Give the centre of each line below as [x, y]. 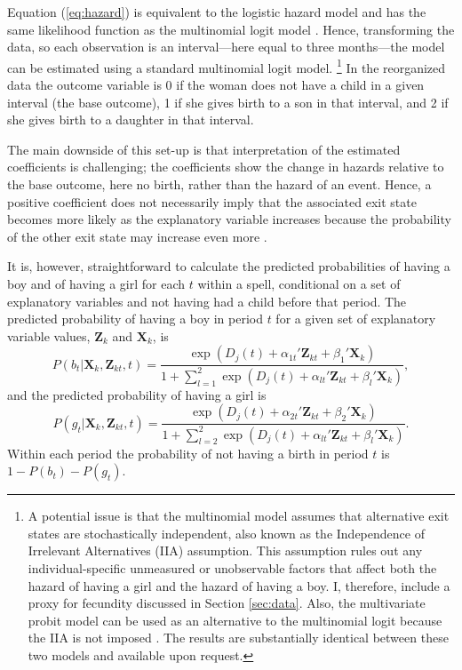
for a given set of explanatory [356, 319]
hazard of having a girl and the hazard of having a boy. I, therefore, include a [239, 585]
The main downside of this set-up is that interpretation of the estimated [204, 149]
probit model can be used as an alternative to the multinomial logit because [235, 620]
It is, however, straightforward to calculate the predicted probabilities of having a [229, 266]
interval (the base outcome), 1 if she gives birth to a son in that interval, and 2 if [228, 102]
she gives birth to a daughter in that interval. [131, 120]
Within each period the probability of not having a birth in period [188, 453]
